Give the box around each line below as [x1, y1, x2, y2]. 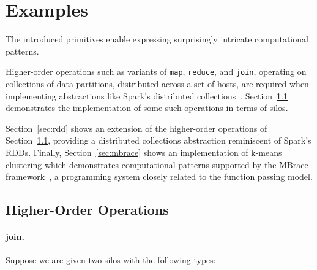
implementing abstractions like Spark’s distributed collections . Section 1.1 [6, 89, 288, 102]
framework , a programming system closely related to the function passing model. [6, 170, 313, 183]
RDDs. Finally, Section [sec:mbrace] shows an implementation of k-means [6, 145, 282, 158]
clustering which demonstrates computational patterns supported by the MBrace [6, 158, 308, 171]
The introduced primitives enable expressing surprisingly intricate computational [6, 33, 308, 45]
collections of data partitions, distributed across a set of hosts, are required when [6, 77, 309, 90]
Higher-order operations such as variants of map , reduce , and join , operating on [6, 65, 307, 78]
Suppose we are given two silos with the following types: [6, 253, 216, 266]
